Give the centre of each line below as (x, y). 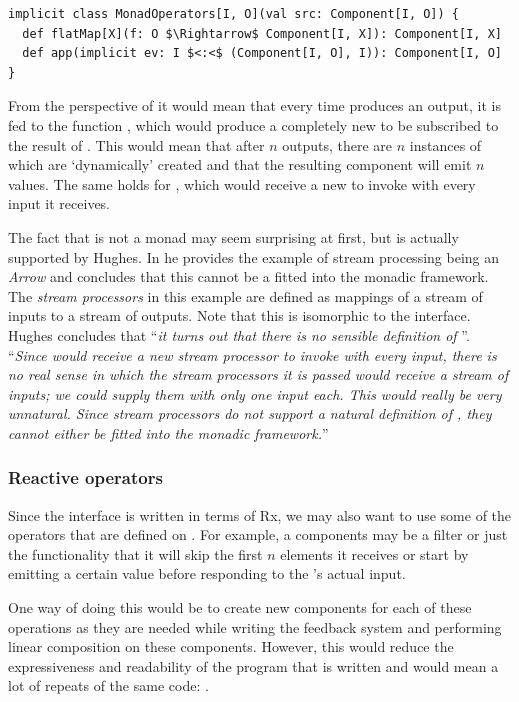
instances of (445, 144)
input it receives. (59, 203)
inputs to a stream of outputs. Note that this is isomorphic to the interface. (239, 315)
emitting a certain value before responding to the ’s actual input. (207, 573)
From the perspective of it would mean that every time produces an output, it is (254, 105)
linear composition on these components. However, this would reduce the (231, 646)
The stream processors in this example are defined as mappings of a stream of (245, 295)
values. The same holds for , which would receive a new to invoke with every (242, 183)
